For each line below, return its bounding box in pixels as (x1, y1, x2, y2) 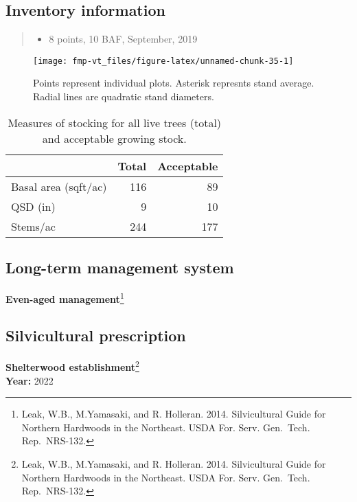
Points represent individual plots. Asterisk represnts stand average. (33, 76, 314, 90)
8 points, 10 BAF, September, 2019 (49, 32, 198, 46)
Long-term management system (5, 257, 234, 278)
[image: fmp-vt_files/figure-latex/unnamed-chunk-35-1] (33, 56, 294, 66)
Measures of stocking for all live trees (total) (8, 114, 222, 130)
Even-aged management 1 (5, 289, 124, 306)
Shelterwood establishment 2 (5, 358, 139, 374)
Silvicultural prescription (5, 325, 186, 346)
